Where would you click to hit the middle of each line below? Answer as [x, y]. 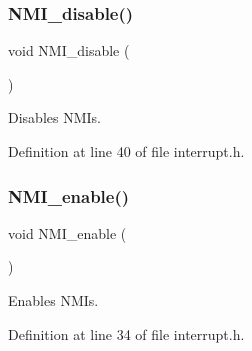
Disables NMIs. [54, 117]
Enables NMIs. [53, 300]
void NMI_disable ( [69, 50]
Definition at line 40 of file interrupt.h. [126, 151]
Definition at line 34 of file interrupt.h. [126, 333]
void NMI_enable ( [67, 232]
